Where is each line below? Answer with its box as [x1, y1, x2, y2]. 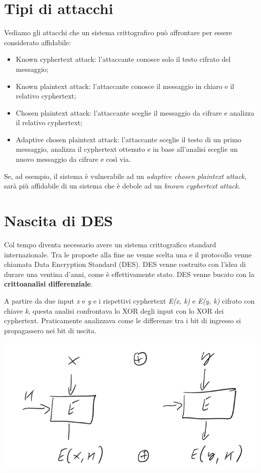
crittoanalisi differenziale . [4, 278, 93, 289]
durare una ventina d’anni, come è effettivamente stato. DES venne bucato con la [4, 268, 254, 279]
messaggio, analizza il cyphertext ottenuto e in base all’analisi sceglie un [16, 144, 238, 154]
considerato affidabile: [4, 37, 71, 47]
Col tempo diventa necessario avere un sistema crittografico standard [4, 239, 216, 249]
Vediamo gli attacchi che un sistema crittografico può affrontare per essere [4, 27, 232, 38]
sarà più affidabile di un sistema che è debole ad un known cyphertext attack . [4, 180, 240, 191]
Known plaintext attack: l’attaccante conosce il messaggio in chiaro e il [16, 80, 234, 91]
